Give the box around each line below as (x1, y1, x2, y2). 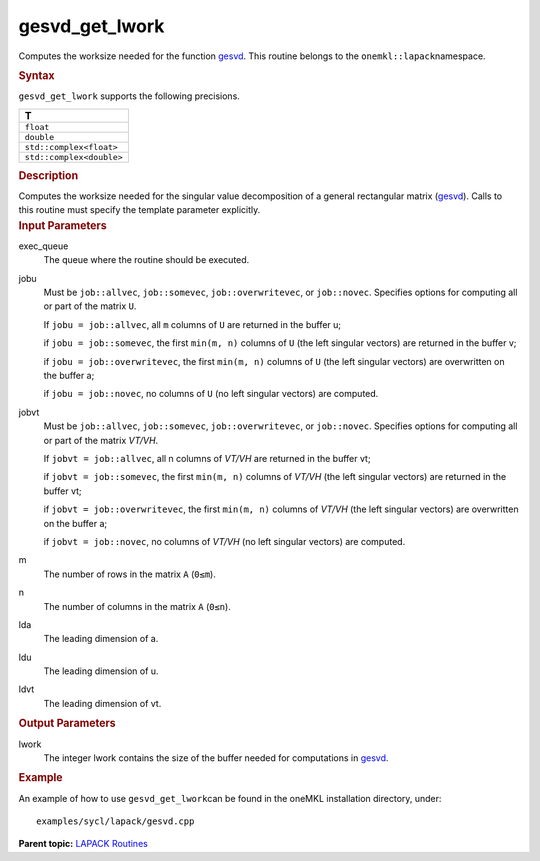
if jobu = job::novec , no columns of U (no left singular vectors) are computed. (43, 388, 379, 400)
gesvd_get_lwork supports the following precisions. (18, 90, 240, 102)
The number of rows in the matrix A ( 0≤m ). (43, 568, 217, 580)
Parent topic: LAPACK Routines (18, 838, 149, 850)
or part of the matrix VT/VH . (43, 434, 159, 446)
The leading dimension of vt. (43, 697, 162, 709)
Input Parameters (18, 218, 107, 232)
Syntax (18, 68, 55, 82)
